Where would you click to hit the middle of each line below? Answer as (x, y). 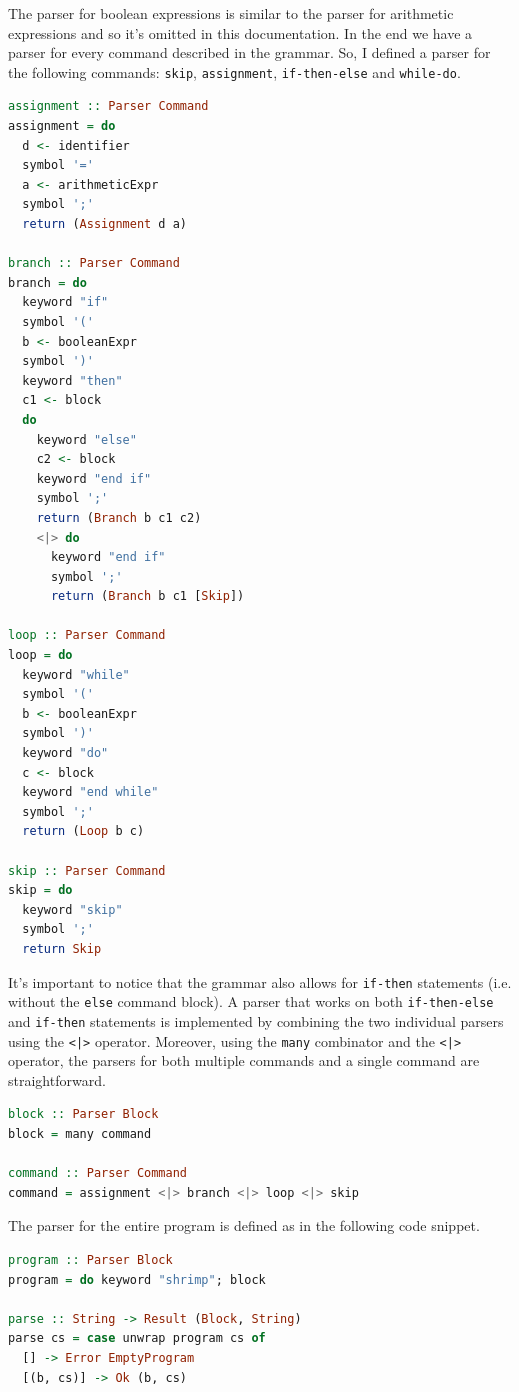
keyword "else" (86, 439)
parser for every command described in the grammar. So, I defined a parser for (249, 52)
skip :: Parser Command (87, 870)
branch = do (47, 282)
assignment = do (62, 126)
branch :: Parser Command (94, 263)
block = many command (80, 1133)
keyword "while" (76, 674)
